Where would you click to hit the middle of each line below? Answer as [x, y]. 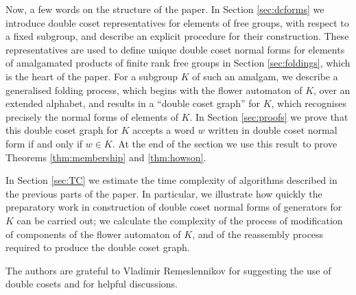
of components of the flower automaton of [93, 234]
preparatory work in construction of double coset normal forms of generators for [174, 207]
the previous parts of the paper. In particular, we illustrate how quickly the [164, 193]
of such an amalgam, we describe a [265, 76]
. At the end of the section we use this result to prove [225, 143]
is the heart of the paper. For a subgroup [92, 76]
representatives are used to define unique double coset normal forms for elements [175, 49]
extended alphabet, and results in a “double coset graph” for [133, 103]
